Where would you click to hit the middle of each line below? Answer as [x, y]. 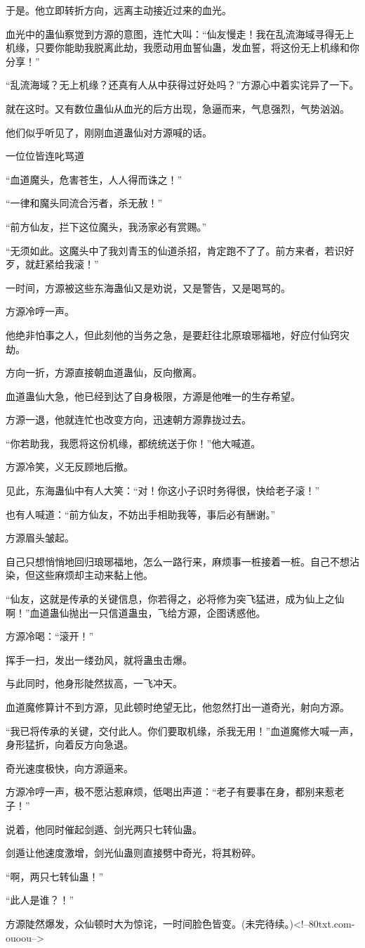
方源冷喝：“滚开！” [50, 636]
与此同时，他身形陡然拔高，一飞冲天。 [94, 683]
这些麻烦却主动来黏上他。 [94, 575]
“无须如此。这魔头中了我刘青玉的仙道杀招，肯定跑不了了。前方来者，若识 [175, 250]
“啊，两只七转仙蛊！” [55, 876]
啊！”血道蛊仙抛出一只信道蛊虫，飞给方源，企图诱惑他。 [136, 612]
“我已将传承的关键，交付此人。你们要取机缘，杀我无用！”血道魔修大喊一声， [182, 730]
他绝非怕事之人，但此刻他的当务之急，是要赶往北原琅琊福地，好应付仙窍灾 [178, 334]
